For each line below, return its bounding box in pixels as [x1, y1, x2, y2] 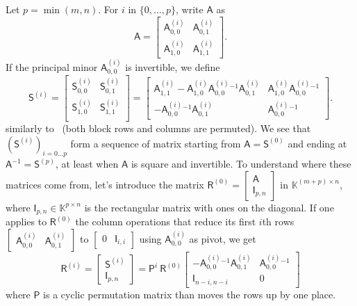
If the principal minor [6, 59, 98, 74]
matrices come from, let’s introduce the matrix [6, 177, 204, 191]
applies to [6, 214, 47, 229]
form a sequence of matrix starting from [70, 136, 241, 150]
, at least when [55, 156, 119, 171]
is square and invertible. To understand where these [131, 156, 351, 171]
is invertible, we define [125, 59, 220, 74]
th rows [262, 214, 294, 229]
